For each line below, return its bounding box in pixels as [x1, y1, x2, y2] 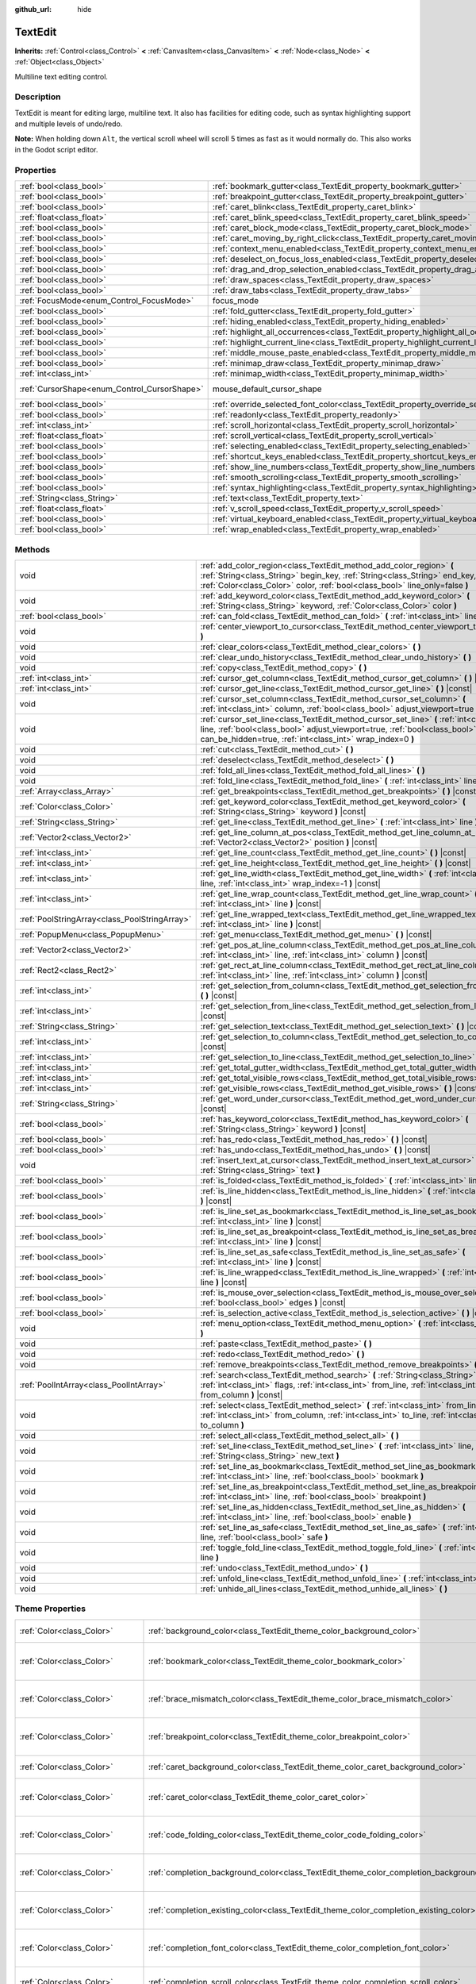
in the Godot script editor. [14, 145, 98, 154]
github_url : [14, 5, 52, 13]
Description [14, 91, 61, 102]
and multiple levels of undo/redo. [14, 119, 123, 129]
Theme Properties [14, 1603, 86, 1614]
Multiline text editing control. [14, 71, 109, 81]
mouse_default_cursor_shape [212, 383, 322, 394]
